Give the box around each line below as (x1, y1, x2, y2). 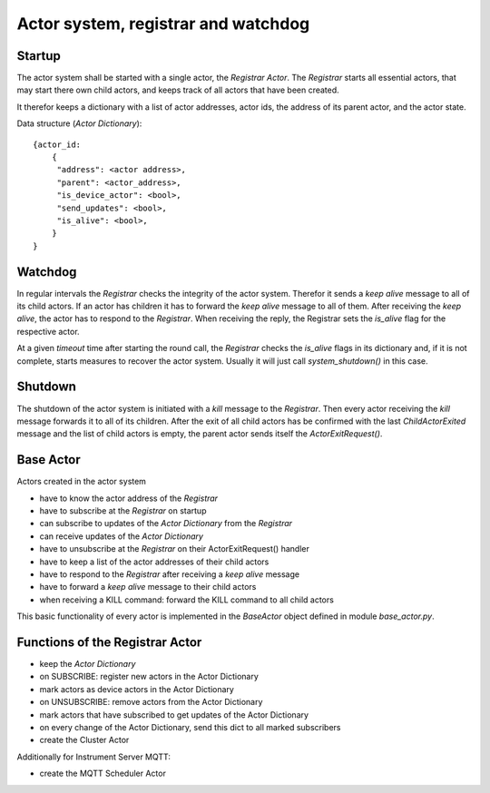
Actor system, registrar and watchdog (16, 14, 310, 34)
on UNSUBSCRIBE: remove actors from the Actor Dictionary (39, 697, 263, 708)
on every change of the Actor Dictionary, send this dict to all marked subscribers (39, 721, 341, 732)
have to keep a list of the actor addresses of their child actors (39, 556, 269, 567)
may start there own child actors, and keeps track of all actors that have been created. (16, 84, 339, 95)
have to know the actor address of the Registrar (39, 493, 218, 504)
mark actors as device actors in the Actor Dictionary (39, 683, 235, 694)
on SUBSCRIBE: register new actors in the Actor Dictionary (39, 671, 259, 682)
